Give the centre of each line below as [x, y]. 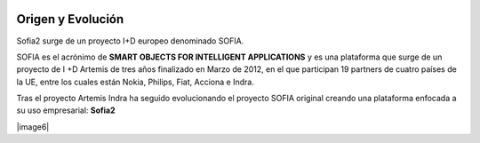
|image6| [33, 127]
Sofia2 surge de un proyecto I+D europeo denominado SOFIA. [130, 41]
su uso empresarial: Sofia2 [66, 110]
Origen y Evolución [70, 19]
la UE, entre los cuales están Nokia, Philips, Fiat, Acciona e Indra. [136, 82]
